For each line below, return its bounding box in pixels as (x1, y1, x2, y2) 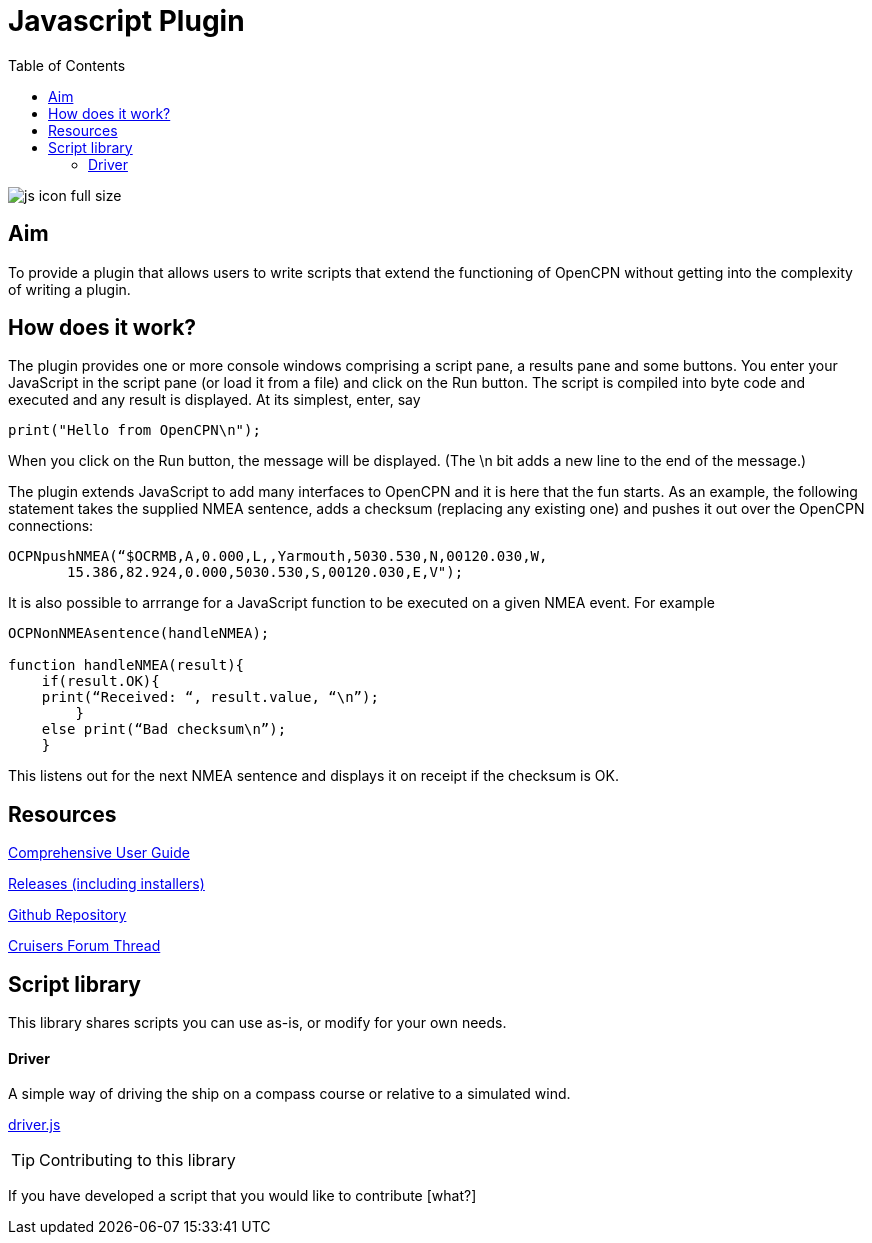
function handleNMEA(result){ (8, 657, 245, 674)
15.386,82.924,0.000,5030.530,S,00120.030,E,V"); (67, 564, 464, 581)
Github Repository (8, 906, 127, 924)
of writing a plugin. (8, 280, 131, 298)
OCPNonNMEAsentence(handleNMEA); (8, 625, 270, 642)
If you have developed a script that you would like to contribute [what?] (8, 1187, 477, 1205)
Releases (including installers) (8, 875, 205, 893)
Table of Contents (8, 56, 126, 74)
